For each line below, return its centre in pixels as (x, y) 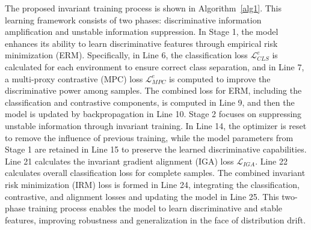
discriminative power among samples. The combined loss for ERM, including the (153, 90)
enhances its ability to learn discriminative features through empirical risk (141, 43)
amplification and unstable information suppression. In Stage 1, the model (142, 32)
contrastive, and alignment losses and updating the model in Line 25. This (142, 196)
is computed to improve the (220, 78)
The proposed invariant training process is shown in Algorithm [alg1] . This (143, 8)
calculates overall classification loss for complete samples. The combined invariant (155, 173)
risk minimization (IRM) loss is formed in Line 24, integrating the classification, (152, 184)
